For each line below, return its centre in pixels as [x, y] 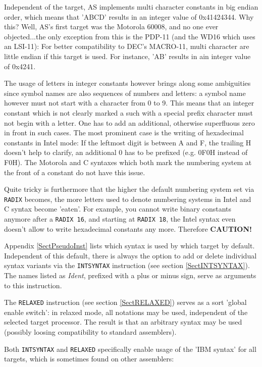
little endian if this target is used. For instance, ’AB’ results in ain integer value [127, 56]
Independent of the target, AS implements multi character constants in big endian [131, 7]
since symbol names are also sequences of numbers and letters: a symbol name [125, 93]
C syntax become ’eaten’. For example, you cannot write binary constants [118, 209]
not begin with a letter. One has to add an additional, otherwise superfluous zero [129, 122]
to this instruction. [33, 285]
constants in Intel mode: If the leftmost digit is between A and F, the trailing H [128, 142]
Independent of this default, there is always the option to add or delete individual [130, 255]
